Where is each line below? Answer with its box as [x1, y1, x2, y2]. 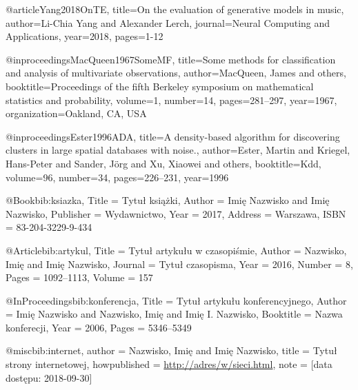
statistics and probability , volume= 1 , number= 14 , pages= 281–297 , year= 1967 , [6, 92, 337, 107]
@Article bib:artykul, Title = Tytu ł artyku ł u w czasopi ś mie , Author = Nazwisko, [6, 243, 347, 257]
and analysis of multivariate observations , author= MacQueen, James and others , [6, 65, 346, 80]
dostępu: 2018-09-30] [6, 370, 92, 384]
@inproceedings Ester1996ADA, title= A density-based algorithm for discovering [6, 129, 340, 143]
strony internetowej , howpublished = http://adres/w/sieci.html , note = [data [6, 357, 332, 371]
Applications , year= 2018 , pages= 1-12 [6, 29, 163, 43]
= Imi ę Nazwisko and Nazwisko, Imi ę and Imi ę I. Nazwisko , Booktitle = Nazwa [6, 307, 343, 321]
